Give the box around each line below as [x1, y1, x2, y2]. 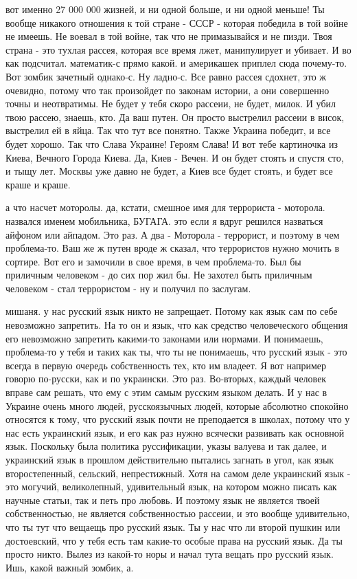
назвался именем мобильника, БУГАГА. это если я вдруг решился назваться [5, 213, 323, 228]
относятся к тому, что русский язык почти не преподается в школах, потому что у [5, 412, 350, 426]
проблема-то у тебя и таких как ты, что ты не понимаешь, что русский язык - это [5, 345, 347, 359]
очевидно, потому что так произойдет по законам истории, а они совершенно [5, 83, 330, 97]
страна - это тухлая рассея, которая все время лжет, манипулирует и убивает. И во [5, 42, 352, 56]
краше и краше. [5, 177, 71, 191]
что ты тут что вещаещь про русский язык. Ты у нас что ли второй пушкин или [5, 519, 341, 534]
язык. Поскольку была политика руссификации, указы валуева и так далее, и [5, 439, 327, 453]
